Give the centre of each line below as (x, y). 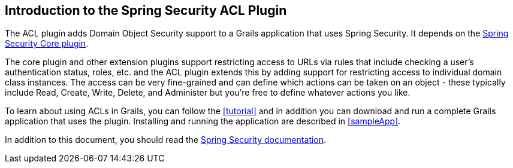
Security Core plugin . (47, 44)
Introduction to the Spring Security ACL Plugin (146, 10)
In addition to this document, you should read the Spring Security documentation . (166, 140)
